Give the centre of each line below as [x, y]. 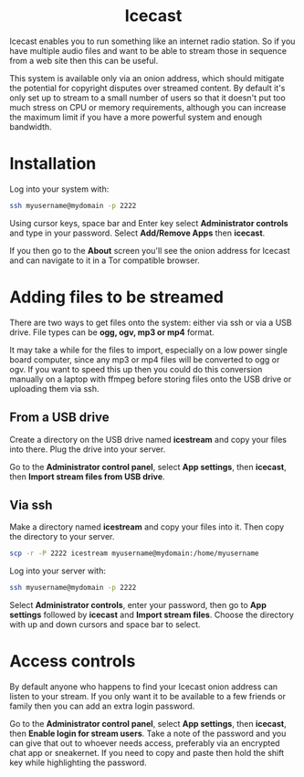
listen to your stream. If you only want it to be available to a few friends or [147, 696]
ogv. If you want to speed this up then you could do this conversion [136, 369]
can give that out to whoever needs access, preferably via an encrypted [145, 743]
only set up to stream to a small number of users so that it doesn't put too [147, 98]
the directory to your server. [62, 537]
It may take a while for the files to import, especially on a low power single [148, 350]
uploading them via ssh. [54, 388]
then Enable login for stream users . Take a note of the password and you [148, 733]
